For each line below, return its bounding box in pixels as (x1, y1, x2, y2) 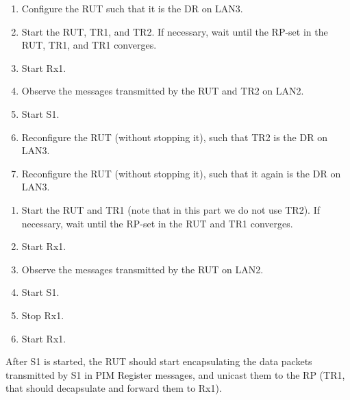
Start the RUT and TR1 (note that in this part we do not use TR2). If (21, 202, 320, 216)
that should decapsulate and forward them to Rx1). (5, 381, 222, 395)
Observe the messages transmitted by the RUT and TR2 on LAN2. (21, 84, 304, 98)
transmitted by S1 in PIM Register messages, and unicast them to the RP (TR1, (5, 367, 345, 382)
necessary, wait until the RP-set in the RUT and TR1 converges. (21, 216, 293, 230)
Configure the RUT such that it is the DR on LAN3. (21, 1, 243, 15)
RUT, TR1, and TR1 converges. (21, 38, 157, 52)
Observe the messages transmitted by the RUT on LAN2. (21, 262, 264, 276)
